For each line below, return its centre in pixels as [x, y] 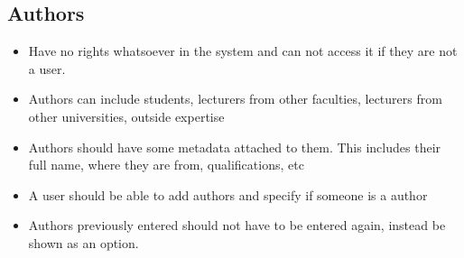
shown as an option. [84, 242]
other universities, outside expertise [126, 116]
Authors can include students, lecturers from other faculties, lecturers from [235, 99]
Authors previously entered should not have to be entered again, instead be [237, 225]
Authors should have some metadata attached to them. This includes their [235, 147]
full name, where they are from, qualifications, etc [166, 165]
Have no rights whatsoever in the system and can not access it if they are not [243, 51]
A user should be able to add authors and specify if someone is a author [228, 194]
